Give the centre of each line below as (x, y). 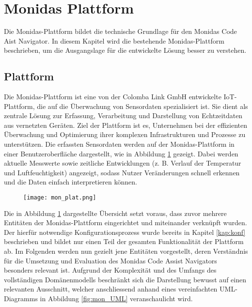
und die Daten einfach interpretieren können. (71, 182)
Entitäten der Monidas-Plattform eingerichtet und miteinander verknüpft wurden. (126, 223)
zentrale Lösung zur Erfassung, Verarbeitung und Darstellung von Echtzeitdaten (123, 115)
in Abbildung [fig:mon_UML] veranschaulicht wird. (116, 299)
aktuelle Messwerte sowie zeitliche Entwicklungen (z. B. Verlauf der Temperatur (123, 163)
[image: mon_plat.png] (60, 198)
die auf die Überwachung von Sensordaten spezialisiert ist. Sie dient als (142, 106)
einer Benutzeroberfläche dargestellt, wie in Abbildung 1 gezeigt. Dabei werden (121, 153)
